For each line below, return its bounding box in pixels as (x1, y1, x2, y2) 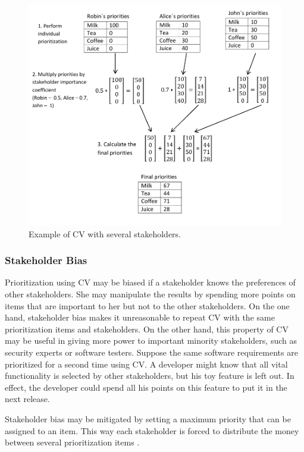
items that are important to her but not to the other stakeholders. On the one (5, 299, 290, 312)
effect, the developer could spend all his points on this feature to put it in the (5, 381, 287, 393)
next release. (5, 393, 50, 405)
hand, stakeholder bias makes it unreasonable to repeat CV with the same (5, 311, 275, 324)
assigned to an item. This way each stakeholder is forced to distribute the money (5, 424, 299, 437)
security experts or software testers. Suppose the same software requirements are (5, 346, 298, 359)
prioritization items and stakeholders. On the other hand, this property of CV (5, 322, 289, 335)
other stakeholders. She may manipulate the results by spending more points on (5, 288, 296, 300)
